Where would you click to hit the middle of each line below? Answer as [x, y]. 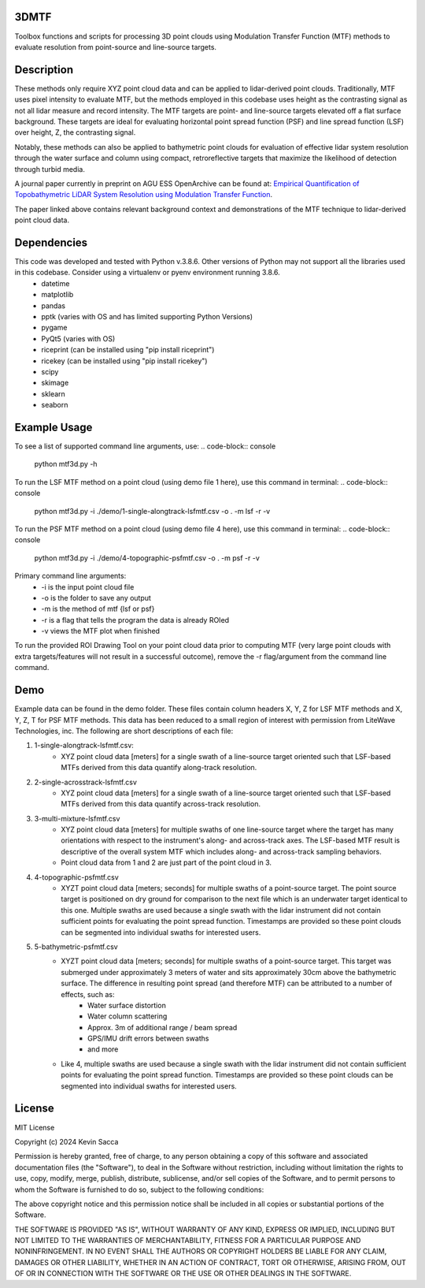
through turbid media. [50, 169]
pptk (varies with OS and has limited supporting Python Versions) [147, 316]
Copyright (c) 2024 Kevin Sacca [67, 1141]
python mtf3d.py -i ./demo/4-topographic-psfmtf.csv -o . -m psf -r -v [147, 558]
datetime [55, 283]
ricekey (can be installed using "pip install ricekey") [124, 361]
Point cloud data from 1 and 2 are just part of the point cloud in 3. [166, 862]
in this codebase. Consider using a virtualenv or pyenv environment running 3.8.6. [148, 273]
